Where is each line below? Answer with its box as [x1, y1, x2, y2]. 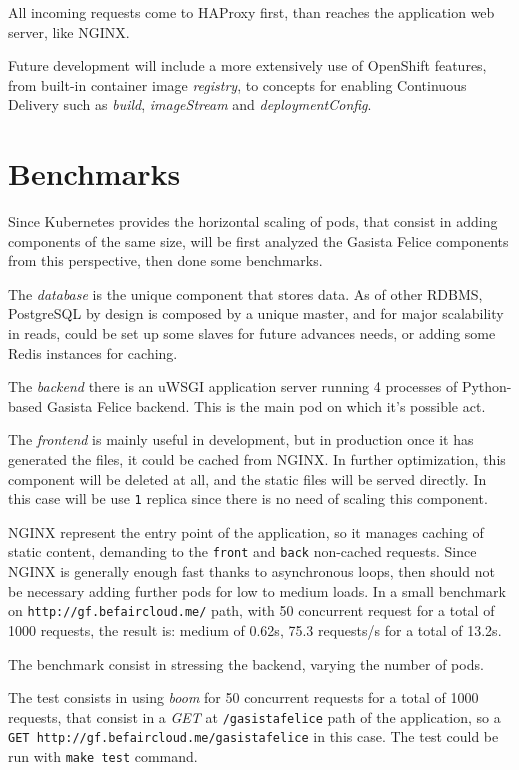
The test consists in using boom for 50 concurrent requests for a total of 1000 [8, 687, 479, 708]
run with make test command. [8, 746, 198, 767]
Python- [461, 376, 512, 397]
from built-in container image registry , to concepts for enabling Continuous [8, 74, 467, 95]
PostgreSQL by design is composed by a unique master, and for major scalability [8, 303, 504, 324]
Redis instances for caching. [8, 342, 178, 363]
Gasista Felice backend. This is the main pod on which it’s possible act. [46, 395, 486, 416]
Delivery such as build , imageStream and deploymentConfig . [8, 94, 372, 115]
